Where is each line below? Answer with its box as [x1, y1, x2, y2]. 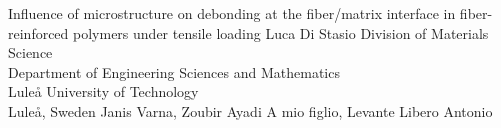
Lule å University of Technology [8, 81, 199, 102]
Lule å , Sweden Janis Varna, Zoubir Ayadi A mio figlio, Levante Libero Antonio [8, 100, 493, 121]
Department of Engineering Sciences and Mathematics [8, 61, 340, 82]
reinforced [8, 22, 69, 43]
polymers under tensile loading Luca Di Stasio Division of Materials [73, 22, 489, 43]
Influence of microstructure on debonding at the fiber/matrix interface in [8, 3, 456, 23]
